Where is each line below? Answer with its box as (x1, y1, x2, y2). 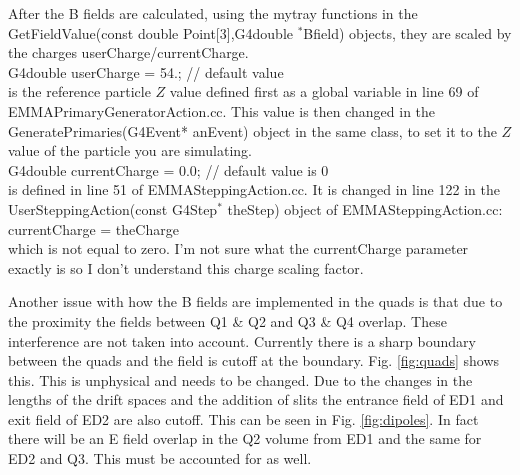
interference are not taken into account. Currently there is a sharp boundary (8, 330, 476, 351)
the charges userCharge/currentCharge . (8, 42, 249, 63)
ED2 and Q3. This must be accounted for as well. (8, 448, 312, 469)
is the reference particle (8, 81, 151, 102)
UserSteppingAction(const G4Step (8, 198, 218, 219)
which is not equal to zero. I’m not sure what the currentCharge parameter (8, 238, 469, 259)
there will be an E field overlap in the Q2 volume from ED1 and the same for (8, 428, 482, 449)
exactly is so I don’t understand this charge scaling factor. (8, 257, 364, 278)
